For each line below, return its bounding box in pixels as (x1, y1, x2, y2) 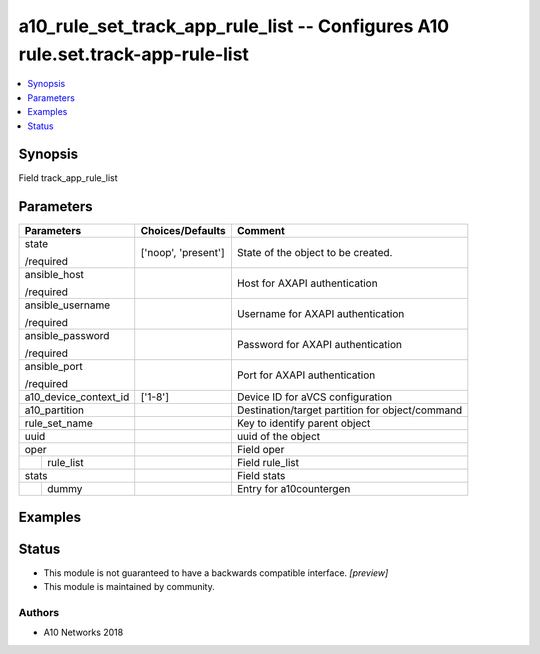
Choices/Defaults (140, 224, 226, 238)
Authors (18, 606, 60, 620)
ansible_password (24, 329, 110, 343)
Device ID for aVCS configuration (236, 390, 393, 404)
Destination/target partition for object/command (236, 403, 463, 417)
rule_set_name (24, 416, 94, 430)
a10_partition (24, 403, 85, 417)
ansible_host (24, 268, 85, 282)
